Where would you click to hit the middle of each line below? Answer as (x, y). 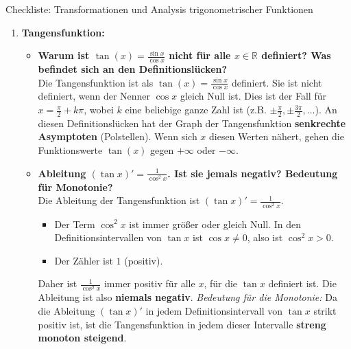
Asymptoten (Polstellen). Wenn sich (118, 136)
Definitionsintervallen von (108, 237)
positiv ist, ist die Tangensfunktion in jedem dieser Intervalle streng (182, 324)
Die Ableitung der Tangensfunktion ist (119, 200)
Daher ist (58, 283)
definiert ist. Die (302, 283)
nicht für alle (200, 55)
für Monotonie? (75, 187)
